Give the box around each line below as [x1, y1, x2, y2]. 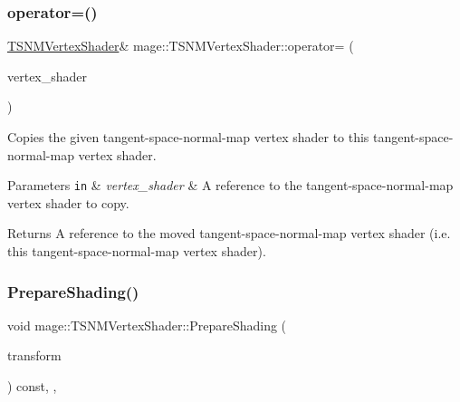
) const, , [7, 377, 57, 396]
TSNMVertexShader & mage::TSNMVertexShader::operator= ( [7, 36, 354, 55]
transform [7, 346, 62, 365]
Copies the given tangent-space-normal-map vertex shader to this [7, 128, 369, 146]
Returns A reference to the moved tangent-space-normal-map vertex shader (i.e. [7, 224, 451, 243]
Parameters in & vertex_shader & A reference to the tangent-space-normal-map [7, 176, 454, 195]
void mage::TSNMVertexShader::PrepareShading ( [7, 315, 287, 334]
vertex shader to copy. [7, 193, 129, 212]
